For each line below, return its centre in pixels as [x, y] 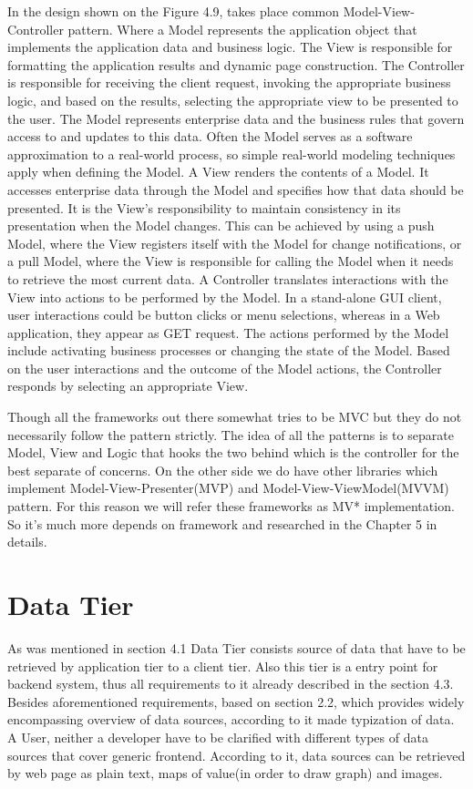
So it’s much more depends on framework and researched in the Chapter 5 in [222, 523]
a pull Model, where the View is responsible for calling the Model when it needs [231, 261]
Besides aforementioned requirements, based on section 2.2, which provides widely [236, 701]
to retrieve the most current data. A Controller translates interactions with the [228, 278]
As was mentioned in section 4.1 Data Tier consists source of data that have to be [236, 647]
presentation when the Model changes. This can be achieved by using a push [221, 225]
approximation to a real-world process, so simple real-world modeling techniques [231, 154]
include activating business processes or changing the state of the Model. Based [229, 350]
